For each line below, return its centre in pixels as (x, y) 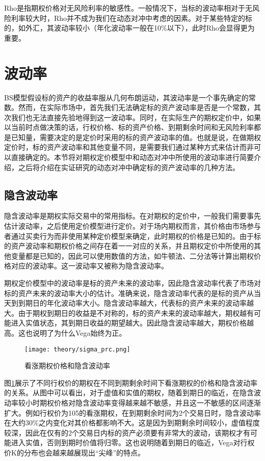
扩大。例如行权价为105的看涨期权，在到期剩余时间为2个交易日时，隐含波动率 (132, 412)
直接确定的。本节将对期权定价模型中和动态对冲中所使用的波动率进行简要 (132, 157)
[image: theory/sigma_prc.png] (77, 349)
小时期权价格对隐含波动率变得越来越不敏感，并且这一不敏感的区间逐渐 (143, 403)
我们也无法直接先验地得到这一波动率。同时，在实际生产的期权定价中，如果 (136, 117)
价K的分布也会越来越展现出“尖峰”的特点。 (75, 452)
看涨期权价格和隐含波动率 (67, 365)
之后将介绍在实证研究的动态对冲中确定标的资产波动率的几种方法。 (129, 167)
